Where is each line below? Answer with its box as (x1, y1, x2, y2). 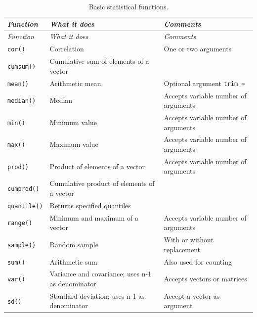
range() (7, 220, 33, 227)
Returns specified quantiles (49, 200, 131, 210)
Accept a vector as (164, 290, 220, 301)
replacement (164, 244, 201, 254)
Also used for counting (164, 256, 232, 267)
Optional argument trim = (164, 78, 245, 88)
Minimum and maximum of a (49, 212, 138, 223)
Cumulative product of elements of (49, 178, 155, 188)
